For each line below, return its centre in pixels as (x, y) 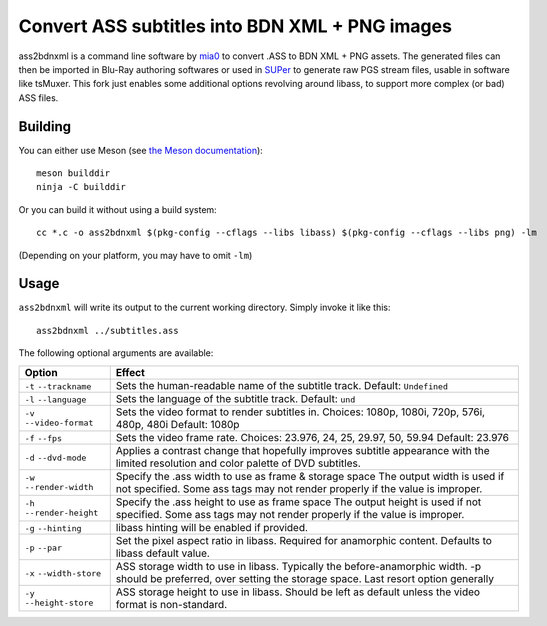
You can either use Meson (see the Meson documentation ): (141, 150)
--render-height (61, 512)
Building (45, 126)
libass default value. (162, 553)
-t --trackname (58, 386)
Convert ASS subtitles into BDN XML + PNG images (235, 26)
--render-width (59, 486)
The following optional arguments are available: (116, 353)
